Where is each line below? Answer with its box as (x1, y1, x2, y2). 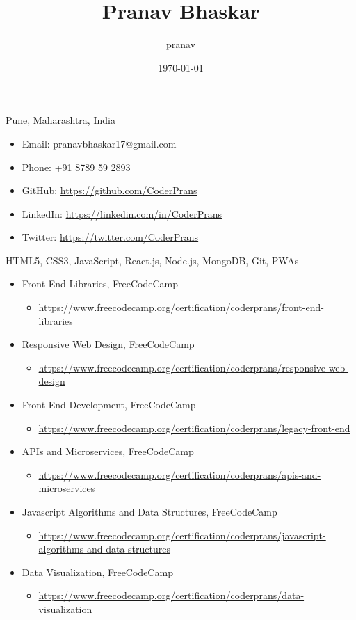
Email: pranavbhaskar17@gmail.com (22, 136, 177, 150)
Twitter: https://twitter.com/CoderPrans (22, 230, 199, 244)
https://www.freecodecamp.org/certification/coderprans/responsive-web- (38, 360, 349, 374)
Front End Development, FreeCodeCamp (22, 397, 196, 412)
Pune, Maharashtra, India (6, 113, 115, 127)
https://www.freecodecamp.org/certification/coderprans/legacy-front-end (38, 420, 350, 435)
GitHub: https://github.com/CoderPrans (22, 183, 197, 198)
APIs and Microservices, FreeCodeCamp (22, 444, 194, 459)
